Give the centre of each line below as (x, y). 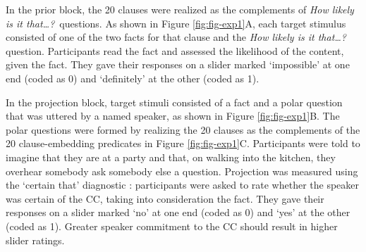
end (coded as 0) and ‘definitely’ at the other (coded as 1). (133, 78)
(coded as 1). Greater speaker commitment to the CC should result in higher (172, 226)
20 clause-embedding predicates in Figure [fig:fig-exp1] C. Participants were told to (183, 143)
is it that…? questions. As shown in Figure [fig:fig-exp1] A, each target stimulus (176, 23)
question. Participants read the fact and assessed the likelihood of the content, (175, 50)
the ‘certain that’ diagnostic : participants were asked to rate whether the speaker (183, 185)
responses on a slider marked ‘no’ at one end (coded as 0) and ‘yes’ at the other (178, 212)
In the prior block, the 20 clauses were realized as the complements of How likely (180, 9)
